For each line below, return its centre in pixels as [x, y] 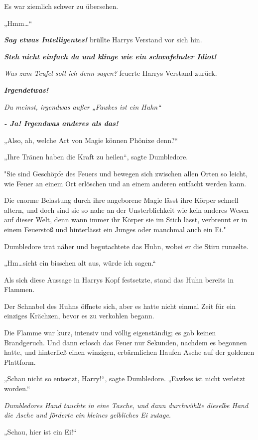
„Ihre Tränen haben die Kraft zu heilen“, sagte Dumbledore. [96, 157]
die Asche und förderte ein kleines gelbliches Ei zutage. [88, 415]
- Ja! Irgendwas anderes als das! [61, 123]
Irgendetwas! [26, 89]
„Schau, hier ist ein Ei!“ [40, 431]
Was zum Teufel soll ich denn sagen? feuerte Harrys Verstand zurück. [111, 73]
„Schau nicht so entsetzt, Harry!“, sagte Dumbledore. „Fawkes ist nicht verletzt [125, 378]
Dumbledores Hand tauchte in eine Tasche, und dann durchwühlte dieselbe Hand [126, 405]
